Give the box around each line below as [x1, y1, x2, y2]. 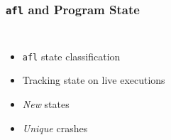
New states [22, 97, 70, 112]
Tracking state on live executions [22, 72, 165, 87]
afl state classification [22, 48, 121, 63]
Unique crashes [22, 120, 88, 135]
